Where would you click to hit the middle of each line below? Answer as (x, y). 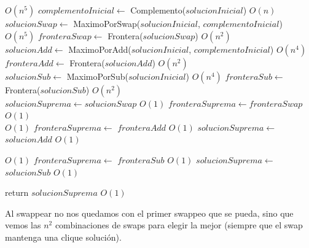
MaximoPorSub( (97, 76)
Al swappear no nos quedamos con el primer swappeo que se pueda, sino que (149, 213)
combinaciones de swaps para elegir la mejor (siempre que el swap (179, 225)
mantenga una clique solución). (63, 237)
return (17, 192)
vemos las (23, 225)
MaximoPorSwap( (107, 23)
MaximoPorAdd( (100, 49)
